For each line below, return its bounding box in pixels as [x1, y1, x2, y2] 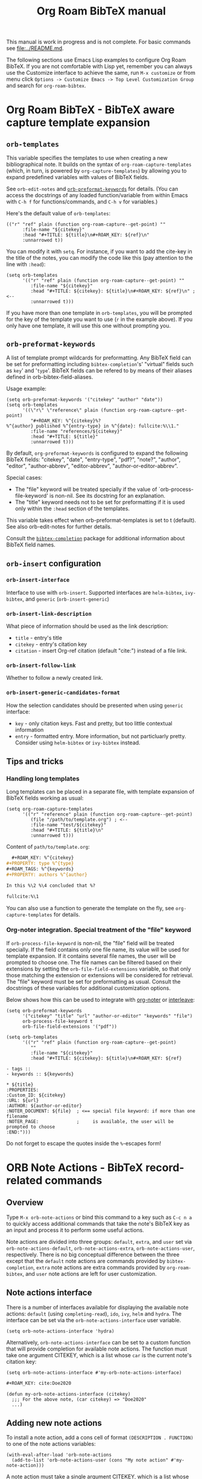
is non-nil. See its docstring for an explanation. [49, 492, 166, 499]
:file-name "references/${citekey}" [30, 428, 122, 434]
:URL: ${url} [6, 1097, 39, 1103]
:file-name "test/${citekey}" [30, 822, 107, 828]
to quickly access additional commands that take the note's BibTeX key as [6, 1220, 190, 1227]
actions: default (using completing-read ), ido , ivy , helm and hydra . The [6, 1310, 182, 1317]
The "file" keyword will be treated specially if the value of [14, 486, 158, 493]
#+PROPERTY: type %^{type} [6, 861, 74, 867]
